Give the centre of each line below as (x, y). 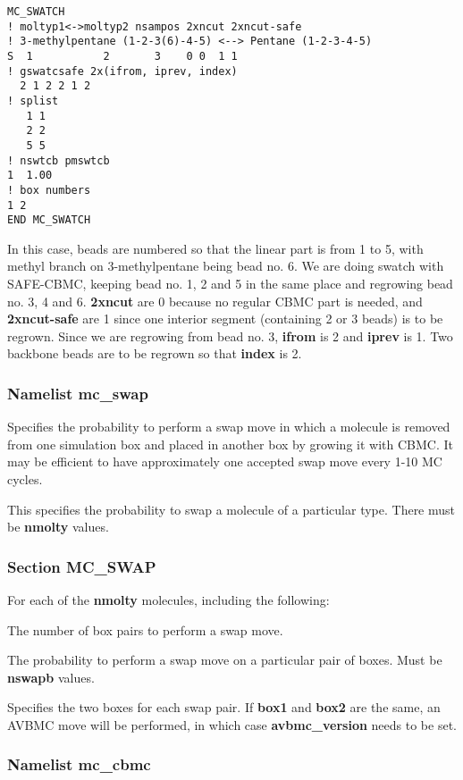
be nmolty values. (58, 527)
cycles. (25, 479)
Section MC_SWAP (82, 566)
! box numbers (49, 190)
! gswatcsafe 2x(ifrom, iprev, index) (122, 71)
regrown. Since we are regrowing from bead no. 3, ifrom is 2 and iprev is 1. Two (230, 335)
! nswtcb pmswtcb (59, 160)
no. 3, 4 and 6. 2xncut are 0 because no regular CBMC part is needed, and (215, 301)
